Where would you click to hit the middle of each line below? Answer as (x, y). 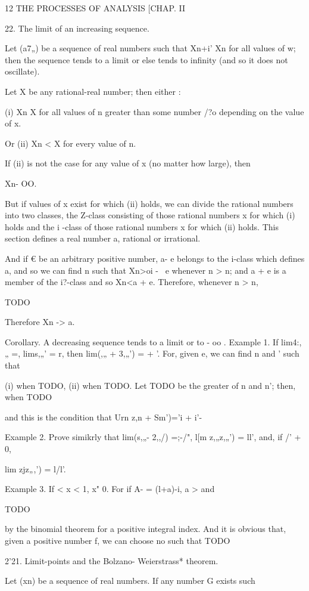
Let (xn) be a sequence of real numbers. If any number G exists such (130, 581)
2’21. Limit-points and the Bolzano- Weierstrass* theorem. (112, 560)
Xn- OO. (21, 183)
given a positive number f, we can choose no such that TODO (118, 540)
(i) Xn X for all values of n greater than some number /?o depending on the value (154, 111)
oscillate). (22, 71)
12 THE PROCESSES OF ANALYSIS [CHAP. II (95, 8)
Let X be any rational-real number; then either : (93, 91)
